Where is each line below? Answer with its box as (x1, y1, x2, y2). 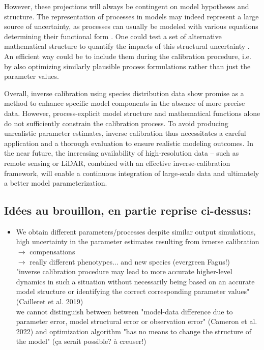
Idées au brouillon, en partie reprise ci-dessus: (4, 202, 251, 218)
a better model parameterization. (4, 178, 107, 188)
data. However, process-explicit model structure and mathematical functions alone (4, 107, 260, 118)
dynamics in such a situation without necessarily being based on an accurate (16, 276, 255, 286)
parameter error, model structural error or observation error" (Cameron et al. (16, 316, 257, 327)
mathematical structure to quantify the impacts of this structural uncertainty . (4, 41, 250, 51)
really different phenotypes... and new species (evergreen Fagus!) (30, 256, 230, 267)
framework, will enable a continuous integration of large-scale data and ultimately (4, 167, 259, 178)
